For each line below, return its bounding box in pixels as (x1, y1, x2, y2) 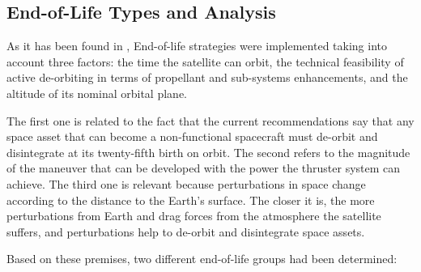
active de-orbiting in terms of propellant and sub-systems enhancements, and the (6, 69, 408, 86)
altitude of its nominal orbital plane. (6, 84, 187, 101)
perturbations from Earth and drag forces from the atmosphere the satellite (6, 207, 381, 224)
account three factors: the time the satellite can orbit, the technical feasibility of (6, 53, 404, 70)
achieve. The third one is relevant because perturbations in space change (6, 175, 366, 192)
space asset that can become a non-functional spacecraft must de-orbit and (6, 128, 378, 145)
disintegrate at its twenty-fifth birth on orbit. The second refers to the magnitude (6, 143, 410, 160)
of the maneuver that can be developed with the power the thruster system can (6, 159, 401, 176)
